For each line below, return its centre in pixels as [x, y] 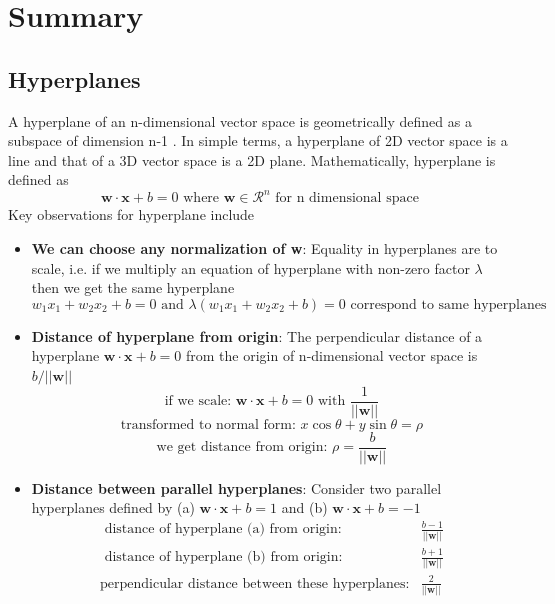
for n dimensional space [347, 198]
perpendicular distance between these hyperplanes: [254, 583]
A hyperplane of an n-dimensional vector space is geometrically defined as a [240, 120]
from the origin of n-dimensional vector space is [331, 355]
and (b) [304, 507]
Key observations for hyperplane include [131, 214]
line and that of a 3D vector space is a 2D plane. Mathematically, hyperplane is [252, 159]
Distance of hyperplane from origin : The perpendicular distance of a [257, 335]
